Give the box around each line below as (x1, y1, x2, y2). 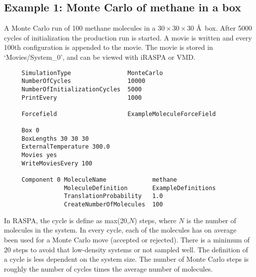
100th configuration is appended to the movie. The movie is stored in (4, 42, 213, 52)
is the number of (186, 215, 236, 225)
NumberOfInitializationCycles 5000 (21, 85, 142, 93)
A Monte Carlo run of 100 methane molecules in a (4, 23, 156, 33)
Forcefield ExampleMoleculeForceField (21, 110, 216, 118)
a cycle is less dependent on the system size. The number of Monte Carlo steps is (4, 254, 249, 264)
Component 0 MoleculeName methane (21, 176, 177, 184)
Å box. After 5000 (196, 23, 252, 33)
